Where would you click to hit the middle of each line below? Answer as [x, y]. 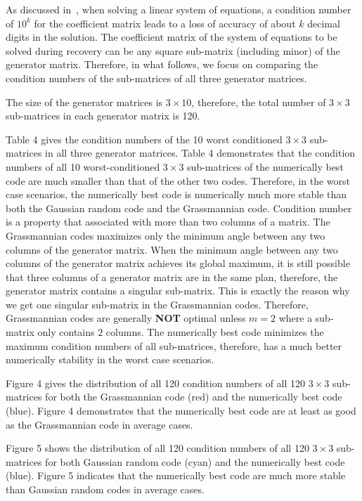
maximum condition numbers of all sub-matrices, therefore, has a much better [174, 345]
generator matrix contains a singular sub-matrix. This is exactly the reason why [178, 291]
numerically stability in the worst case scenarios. [110, 359]
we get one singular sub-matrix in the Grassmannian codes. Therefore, [157, 304]
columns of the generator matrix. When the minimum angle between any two [172, 249]
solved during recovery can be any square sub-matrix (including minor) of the [173, 50]
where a [296, 318]
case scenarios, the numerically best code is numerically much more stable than [176, 194]
